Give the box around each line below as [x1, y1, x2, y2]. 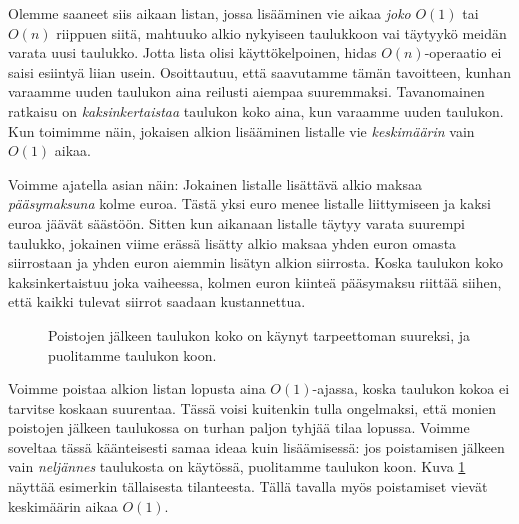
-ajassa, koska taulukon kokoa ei [312, 378, 510, 399]
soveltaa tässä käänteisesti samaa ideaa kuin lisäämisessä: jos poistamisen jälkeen [8, 436, 505, 457]
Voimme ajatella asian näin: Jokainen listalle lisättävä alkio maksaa [8, 173, 422, 194]
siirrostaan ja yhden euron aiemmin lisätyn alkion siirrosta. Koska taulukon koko [8, 252, 503, 273]
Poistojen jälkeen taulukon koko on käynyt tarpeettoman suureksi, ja [48, 324, 471, 345]
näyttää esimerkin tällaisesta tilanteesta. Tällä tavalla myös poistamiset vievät [8, 476, 488, 497]
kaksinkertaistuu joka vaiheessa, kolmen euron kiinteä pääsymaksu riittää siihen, [8, 271, 502, 292]
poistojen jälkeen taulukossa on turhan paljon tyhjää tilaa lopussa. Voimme [8, 417, 470, 438]
